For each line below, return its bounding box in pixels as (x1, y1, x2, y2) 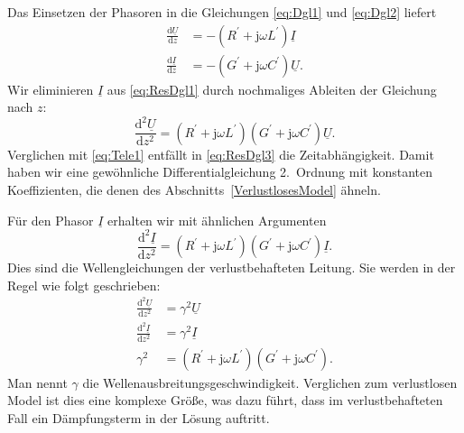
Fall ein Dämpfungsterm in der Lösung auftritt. (7, 408, 270, 427)
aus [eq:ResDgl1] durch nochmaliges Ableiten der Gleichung (107, 79, 437, 98)
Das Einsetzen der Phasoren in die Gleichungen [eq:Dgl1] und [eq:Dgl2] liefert (7, 3, 437, 21)
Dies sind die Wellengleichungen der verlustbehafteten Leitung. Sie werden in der (7, 258, 456, 277)
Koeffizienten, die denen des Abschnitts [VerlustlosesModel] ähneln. (7, 180, 381, 198)
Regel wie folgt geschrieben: (7, 275, 161, 294)
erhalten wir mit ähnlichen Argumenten (107, 210, 327, 229)
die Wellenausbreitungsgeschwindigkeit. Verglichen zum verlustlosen (82, 373, 458, 392)
